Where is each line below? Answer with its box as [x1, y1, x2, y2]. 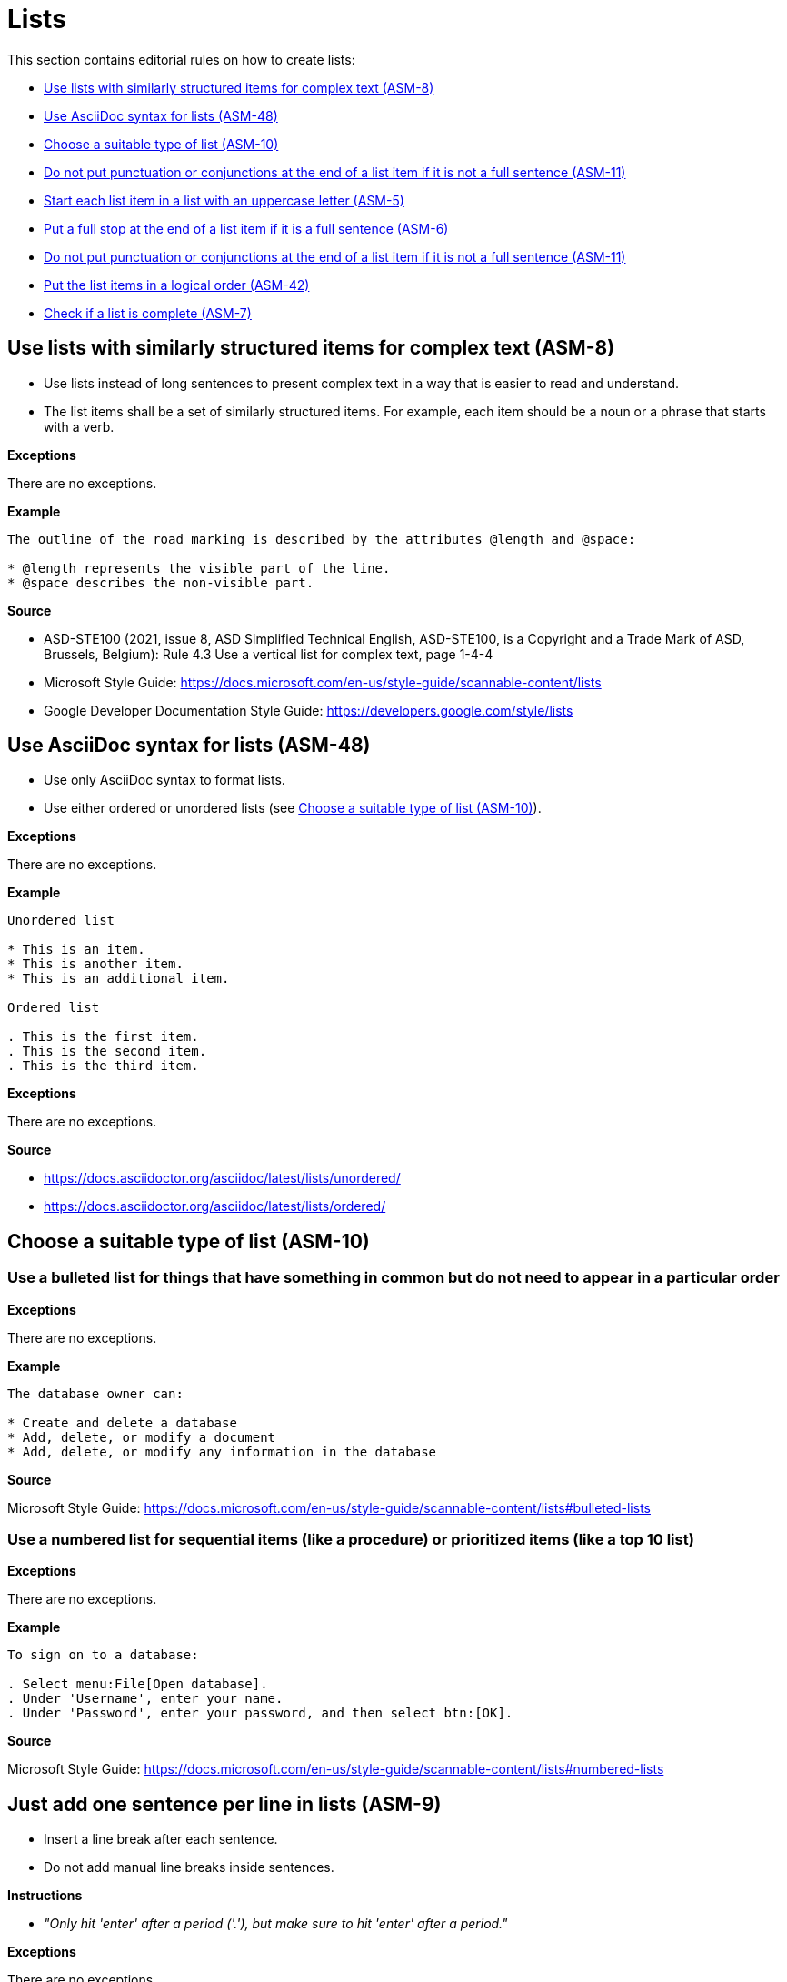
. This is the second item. [7, 1044, 207, 1059]
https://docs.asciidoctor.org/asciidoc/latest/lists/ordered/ [44, 1198, 386, 1215]
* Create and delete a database [7, 1415, 237, 1430]
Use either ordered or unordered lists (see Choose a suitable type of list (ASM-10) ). [44, 800, 542, 816]
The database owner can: [7, 1386, 184, 1401]
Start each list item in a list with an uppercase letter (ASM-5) [44, 192, 404, 208]
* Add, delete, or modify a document [7, 1429, 276, 1445]
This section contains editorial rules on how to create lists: [7, 51, 355, 67]
